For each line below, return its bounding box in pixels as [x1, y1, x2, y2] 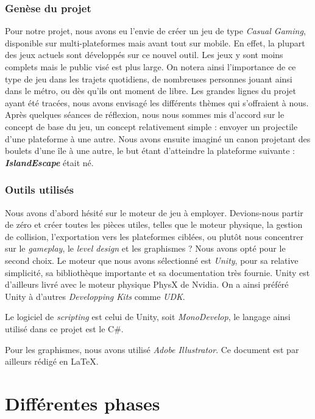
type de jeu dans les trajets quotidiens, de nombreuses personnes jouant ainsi [5, 72, 292, 85]
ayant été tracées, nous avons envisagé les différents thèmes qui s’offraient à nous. [5, 96, 309, 109]
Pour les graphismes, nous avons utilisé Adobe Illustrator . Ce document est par [5, 343, 299, 355]
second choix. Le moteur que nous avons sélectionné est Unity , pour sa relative [5, 253, 299, 266]
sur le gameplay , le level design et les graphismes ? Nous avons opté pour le [5, 242, 286, 255]
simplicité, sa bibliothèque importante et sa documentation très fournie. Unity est [5, 266, 310, 279]
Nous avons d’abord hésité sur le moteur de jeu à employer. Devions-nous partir [5, 206, 303, 219]
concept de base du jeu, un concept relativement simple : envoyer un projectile [5, 120, 298, 133]
